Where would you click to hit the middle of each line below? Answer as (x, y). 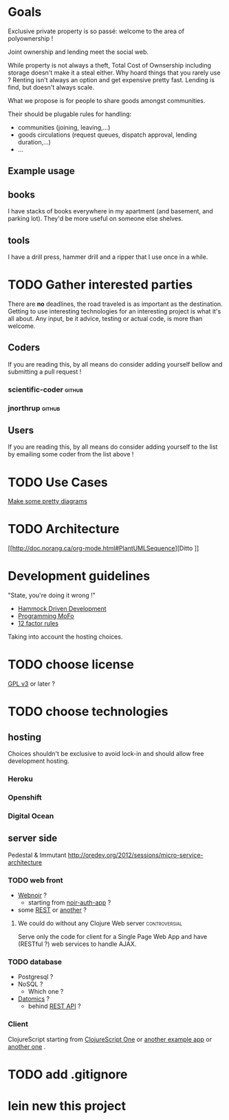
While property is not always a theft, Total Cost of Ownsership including (110, 65)
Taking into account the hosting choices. (65, 637)
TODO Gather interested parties (100, 285)
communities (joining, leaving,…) (64, 127)
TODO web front (35, 880)
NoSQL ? (30, 984)
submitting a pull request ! (45, 371)
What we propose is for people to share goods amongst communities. (107, 100)
